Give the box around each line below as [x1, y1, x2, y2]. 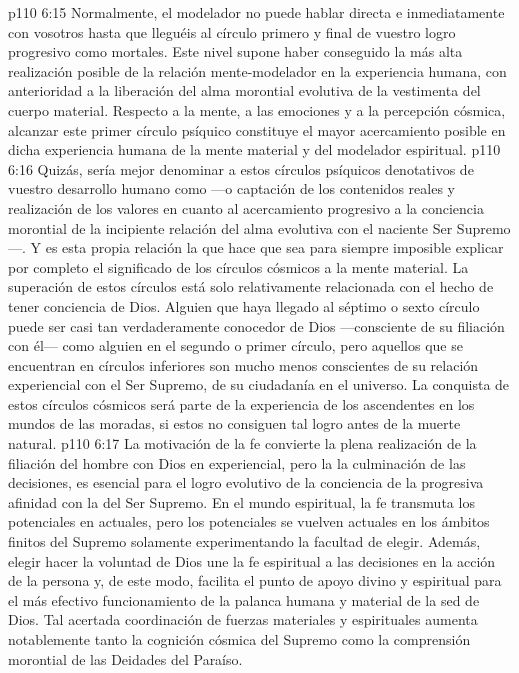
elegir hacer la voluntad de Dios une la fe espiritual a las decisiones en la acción [8, 550, 496, 571]
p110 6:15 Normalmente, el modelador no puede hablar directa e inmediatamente [8, 2, 505, 22]
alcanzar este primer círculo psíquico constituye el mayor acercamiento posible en [8, 119, 506, 140]
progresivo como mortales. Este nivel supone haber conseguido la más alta [8, 41, 463, 62]
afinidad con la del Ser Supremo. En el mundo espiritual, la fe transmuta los [8, 491, 475, 512]
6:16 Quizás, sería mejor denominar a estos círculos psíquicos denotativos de [8, 158, 474, 179]
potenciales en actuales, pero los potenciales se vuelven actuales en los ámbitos [8, 511, 490, 532]
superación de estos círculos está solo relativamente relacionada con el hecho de [8, 276, 494, 297]
